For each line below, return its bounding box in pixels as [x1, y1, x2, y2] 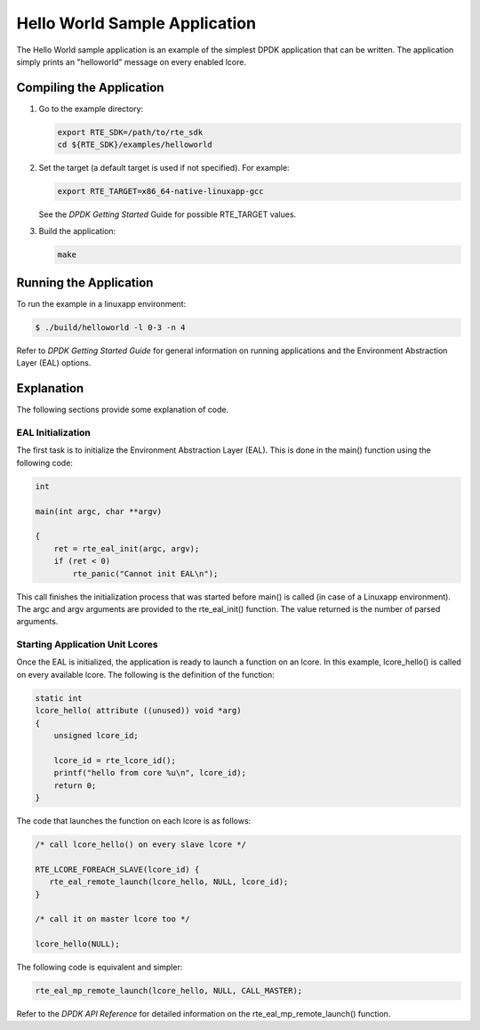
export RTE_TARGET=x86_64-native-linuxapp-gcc [57, 187, 264, 197]
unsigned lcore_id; [53, 730, 140, 741]
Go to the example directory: [38, 103, 144, 114]
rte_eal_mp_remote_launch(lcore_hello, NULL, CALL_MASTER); [35, 986, 303, 996]
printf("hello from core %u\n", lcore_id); [53, 768, 246, 778]
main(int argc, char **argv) [35, 506, 163, 516]
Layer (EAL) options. [16, 358, 92, 368]
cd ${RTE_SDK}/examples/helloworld [57, 140, 212, 150]
